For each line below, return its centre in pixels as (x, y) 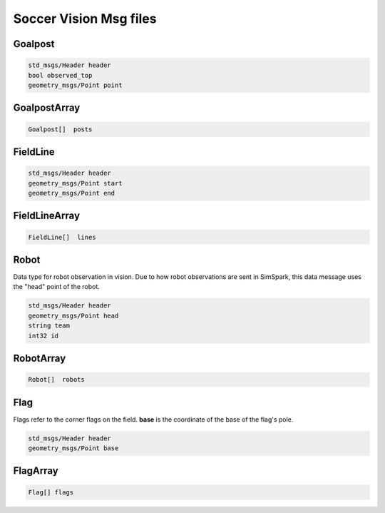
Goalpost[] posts (60, 129)
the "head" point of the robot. (56, 287)
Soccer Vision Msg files (85, 19)
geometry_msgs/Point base (73, 448)
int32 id (43, 336)
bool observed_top (60, 75)
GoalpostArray (47, 108)
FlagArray (36, 471)
